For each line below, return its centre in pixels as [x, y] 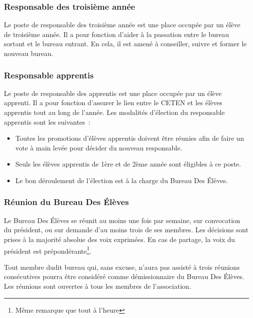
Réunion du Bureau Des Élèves [66, 202]
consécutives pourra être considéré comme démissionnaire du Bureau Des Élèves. [124, 276]
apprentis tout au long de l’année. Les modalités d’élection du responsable [114, 112]
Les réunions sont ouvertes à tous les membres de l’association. [98, 286]
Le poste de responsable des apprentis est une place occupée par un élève [113, 93]
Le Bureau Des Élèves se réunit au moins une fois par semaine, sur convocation [122, 220]
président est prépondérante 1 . [48, 250]
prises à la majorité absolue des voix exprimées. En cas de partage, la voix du [119, 239]
